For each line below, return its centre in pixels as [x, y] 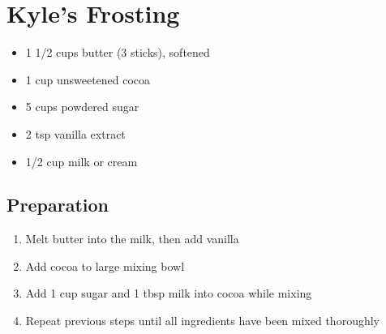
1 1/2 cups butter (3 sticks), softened [118, 52]
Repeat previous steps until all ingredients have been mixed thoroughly [202, 321]
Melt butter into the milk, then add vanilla [132, 239]
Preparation [58, 205]
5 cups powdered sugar [82, 107]
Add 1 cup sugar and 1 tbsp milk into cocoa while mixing [169, 293]
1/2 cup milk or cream [81, 161]
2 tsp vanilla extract [75, 133]
